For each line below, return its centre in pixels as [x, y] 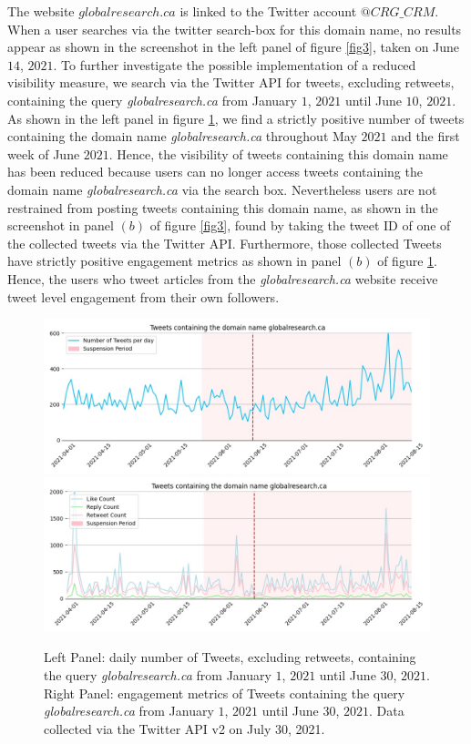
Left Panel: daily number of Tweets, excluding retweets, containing [230, 657]
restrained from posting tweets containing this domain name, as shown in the [223, 207]
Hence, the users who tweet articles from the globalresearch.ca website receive [223, 278]
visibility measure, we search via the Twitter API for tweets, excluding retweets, [231, 82]
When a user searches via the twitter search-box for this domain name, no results [235, 29]
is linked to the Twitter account [268, 11]
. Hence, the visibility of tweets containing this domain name [278, 153]
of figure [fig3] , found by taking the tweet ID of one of [300, 225]
